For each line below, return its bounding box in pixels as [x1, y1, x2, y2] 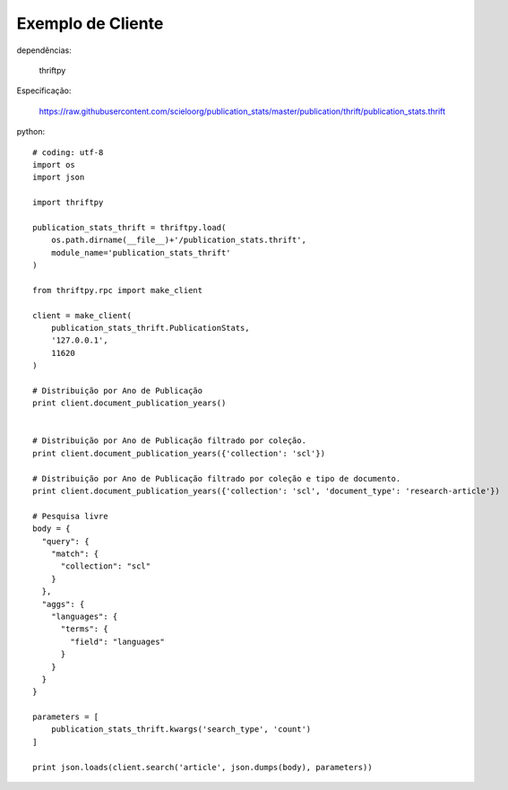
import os [32, 160, 75, 169]
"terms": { [60, 624, 108, 634]
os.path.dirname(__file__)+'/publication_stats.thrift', [50, 235, 306, 246]
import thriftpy [32, 197, 104, 208]
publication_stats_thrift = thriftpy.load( [32, 222, 227, 232]
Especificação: [16, 85, 72, 96]
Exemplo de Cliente [16, 13, 164, 33]
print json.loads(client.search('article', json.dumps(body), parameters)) [32, 762, 373, 772]
